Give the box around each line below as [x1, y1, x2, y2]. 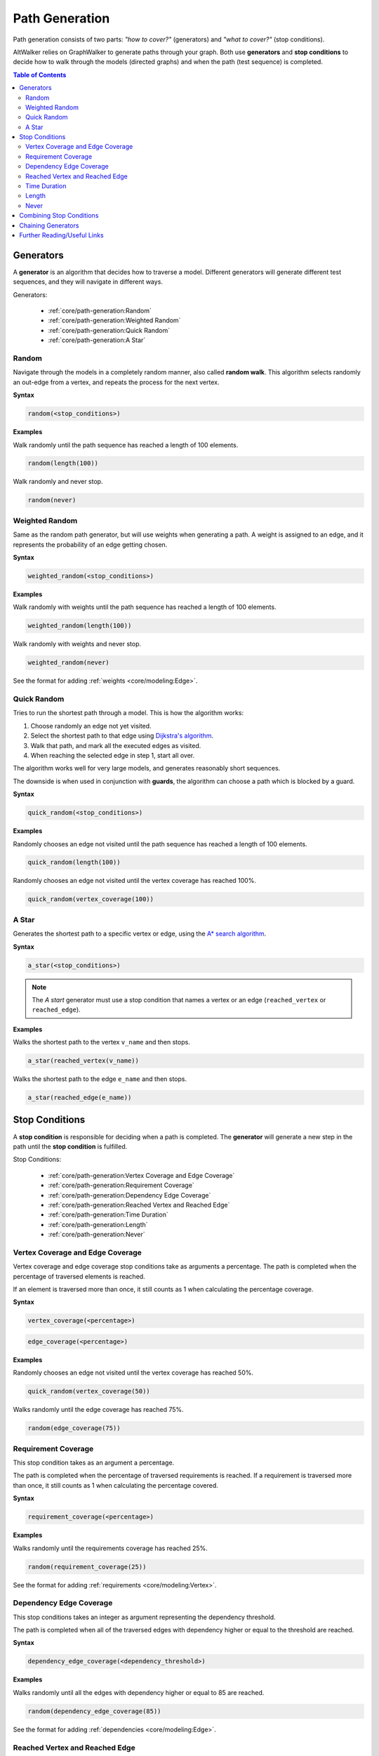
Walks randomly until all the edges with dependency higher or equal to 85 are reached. [13, 1688, 265, 1696]
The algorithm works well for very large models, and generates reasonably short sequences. [13, 764, 281, 773]
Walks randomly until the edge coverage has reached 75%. [13, 1406, 184, 1414]
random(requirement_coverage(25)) [27, 1563, 147, 1571]
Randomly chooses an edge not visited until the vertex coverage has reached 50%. [13, 1368, 254, 1377]
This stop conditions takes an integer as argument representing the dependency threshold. [13, 1613, 277, 1621]
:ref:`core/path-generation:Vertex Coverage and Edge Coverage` [48, 1171, 235, 1179]
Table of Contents [13, 70, 67, 79]
